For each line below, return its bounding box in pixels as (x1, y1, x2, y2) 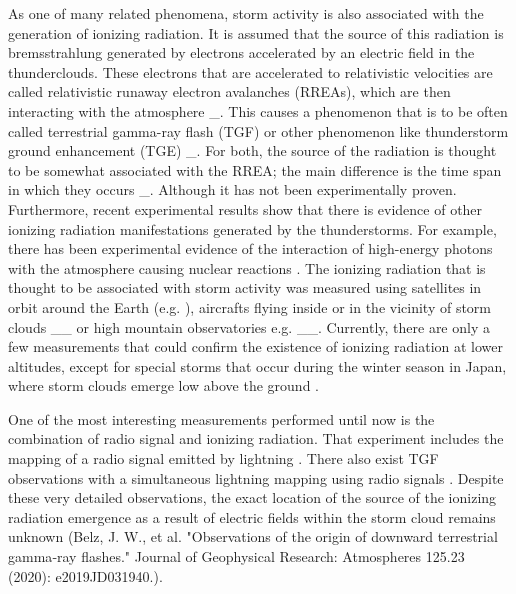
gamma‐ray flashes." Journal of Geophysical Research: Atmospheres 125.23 (8, 546, 465, 567)
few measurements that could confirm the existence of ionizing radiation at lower (8, 336, 504, 357)
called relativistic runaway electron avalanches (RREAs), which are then (8, 81, 451, 102)
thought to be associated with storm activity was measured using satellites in (8, 277, 482, 298)
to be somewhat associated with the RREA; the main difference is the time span (8, 159, 502, 180)
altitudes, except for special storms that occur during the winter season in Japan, (8, 355, 507, 376)
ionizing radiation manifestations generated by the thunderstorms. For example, (8, 218, 497, 239)
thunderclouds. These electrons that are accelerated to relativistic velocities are (8, 61, 493, 82)
